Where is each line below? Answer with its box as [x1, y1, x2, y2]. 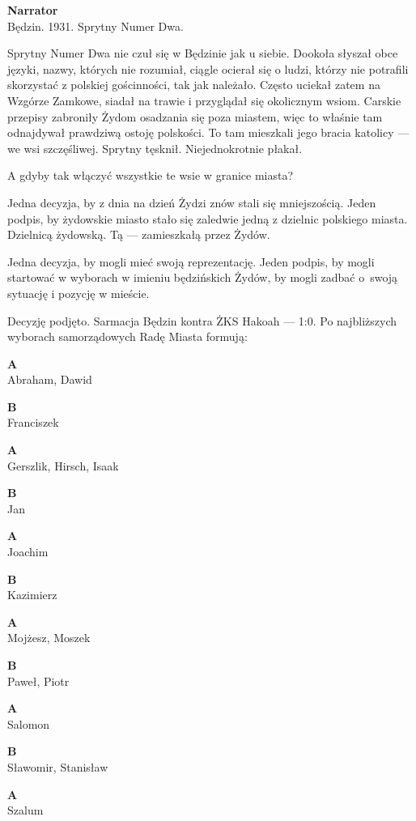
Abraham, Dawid [7, 371, 92, 388]
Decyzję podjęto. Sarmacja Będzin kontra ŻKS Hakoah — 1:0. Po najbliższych [7, 312, 397, 329]
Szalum [7, 802, 44, 819]
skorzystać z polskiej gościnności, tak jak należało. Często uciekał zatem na [7, 76, 380, 93]
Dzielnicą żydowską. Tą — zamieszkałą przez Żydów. [7, 226, 270, 243]
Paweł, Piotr [7, 672, 70, 689]
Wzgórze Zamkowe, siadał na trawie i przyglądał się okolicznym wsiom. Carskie [7, 91, 401, 108]
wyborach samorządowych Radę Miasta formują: [7, 328, 248, 345]
